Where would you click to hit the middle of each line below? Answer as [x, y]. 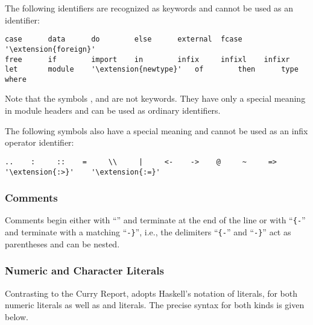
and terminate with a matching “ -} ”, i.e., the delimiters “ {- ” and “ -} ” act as [148, 232]
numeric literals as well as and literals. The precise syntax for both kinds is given [155, 305]
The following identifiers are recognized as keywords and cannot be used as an [149, 8]
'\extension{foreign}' [50, 49]
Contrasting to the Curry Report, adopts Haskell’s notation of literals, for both [151, 293]
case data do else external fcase [124, 39]
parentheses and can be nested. [62, 243]
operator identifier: [40, 142]
